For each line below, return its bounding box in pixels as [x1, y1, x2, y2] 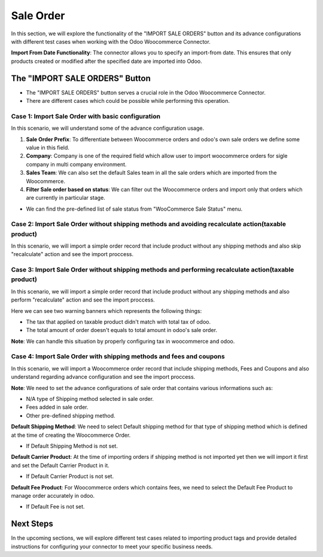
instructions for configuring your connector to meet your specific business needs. [11, 543, 213, 550]
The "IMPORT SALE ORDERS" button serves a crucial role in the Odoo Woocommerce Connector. [26, 89, 266, 96]
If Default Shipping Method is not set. [26, 442, 118, 449]
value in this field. [26, 144, 70, 151]
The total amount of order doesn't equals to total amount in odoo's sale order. [26, 327, 218, 334]
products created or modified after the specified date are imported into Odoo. [11, 57, 203, 65]
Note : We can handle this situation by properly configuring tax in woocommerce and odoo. [11, 337, 235, 345]
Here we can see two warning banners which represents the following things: [11, 307, 202, 314]
